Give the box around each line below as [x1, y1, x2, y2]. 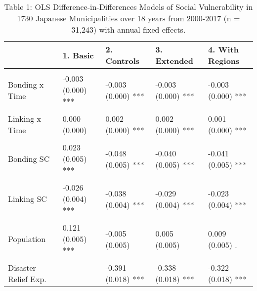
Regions [208, 55, 240, 66]
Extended [155, 55, 194, 66]
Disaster [8, 262, 36, 273]
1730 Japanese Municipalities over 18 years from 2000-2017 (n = [17, 12, 240, 24]
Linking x [8, 113, 41, 124]
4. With [208, 44, 239, 55]
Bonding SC [8, 153, 50, 164]
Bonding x [8, 78, 44, 90]
